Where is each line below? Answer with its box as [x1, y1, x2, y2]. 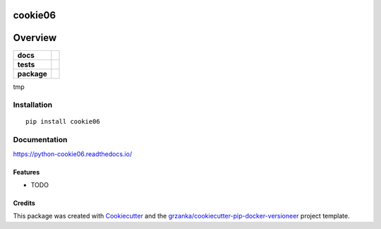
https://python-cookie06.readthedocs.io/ [13, 149, 133, 158]
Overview [13, 32, 57, 44]
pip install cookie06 [25, 117, 100, 126]
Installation [13, 100, 53, 110]
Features [13, 168, 40, 176]
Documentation [13, 135, 68, 145]
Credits [13, 199, 35, 208]
